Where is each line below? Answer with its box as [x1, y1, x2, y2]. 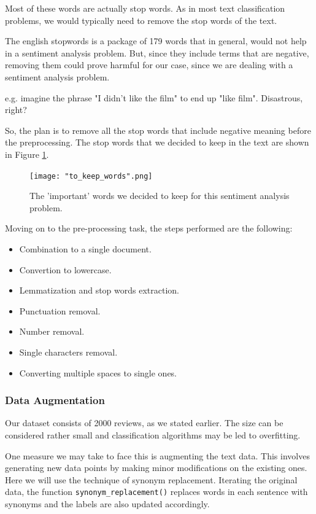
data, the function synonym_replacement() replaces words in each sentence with [5, 485, 308, 498]
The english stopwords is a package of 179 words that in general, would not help [5, 34, 307, 47]
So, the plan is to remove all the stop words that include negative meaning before [5, 123, 311, 136]
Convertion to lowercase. [19, 263, 112, 276]
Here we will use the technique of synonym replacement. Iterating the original [5, 473, 298, 486]
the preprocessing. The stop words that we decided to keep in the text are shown [5, 136, 309, 149]
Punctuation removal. [19, 304, 101, 317]
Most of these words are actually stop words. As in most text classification [5, 2, 285, 14]
